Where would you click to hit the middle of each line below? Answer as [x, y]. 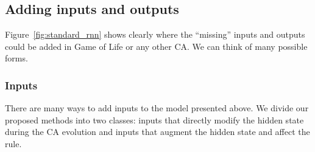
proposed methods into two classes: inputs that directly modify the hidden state [154, 119]
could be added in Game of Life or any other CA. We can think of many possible [156, 46]
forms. [16, 58]
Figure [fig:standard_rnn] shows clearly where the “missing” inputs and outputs [155, 34]
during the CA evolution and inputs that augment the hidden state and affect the [157, 132]
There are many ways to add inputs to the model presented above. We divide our [157, 108]
